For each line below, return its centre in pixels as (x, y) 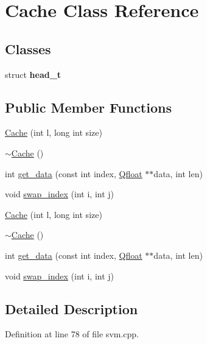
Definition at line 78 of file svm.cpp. (72, 334)
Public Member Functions (88, 107)
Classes (28, 48)
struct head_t (33, 74)
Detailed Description (72, 308)
